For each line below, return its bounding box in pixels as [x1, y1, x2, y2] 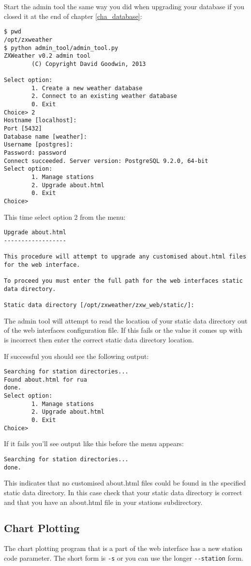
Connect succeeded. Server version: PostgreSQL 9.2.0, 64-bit [4, 157, 208, 164]
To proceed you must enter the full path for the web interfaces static [4, 277, 243, 285]
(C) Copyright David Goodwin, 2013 [31, 60, 146, 67]
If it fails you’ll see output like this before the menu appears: [4, 438, 184, 449]
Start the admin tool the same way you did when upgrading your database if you [4, 1, 244, 11]
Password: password [4, 149, 66, 157]
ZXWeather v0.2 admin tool [4, 52, 90, 60]
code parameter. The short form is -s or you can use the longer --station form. [4, 552, 243, 563]
